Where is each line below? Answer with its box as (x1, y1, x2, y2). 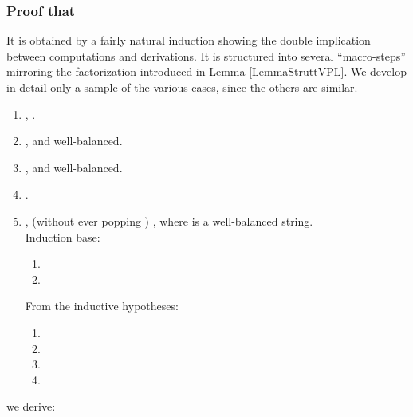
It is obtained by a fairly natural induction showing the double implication (6, 32, 371, 49)
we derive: (6, 398, 56, 415)
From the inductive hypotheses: (25, 297, 179, 314)
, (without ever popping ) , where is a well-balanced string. (25, 212, 313, 229)
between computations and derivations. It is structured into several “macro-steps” (6, 47, 406, 64)
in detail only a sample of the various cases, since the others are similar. (6, 79, 358, 95)
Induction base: (25, 228, 100, 245)
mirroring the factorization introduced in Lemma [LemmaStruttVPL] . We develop (6, 63, 407, 80)
